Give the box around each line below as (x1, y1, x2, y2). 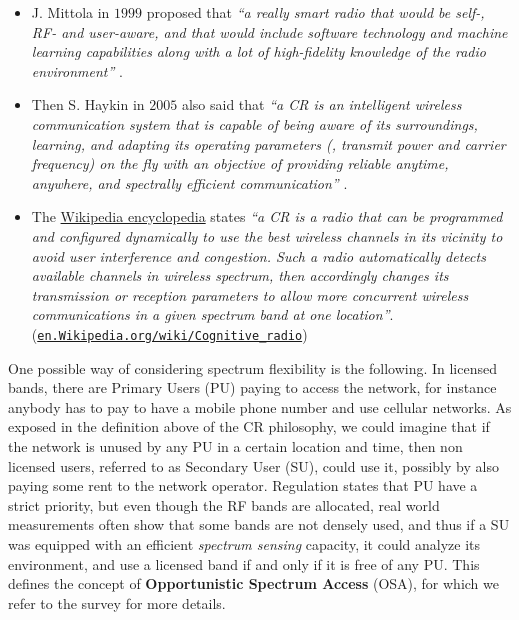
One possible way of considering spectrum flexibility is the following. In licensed (8, 357, 497, 378)
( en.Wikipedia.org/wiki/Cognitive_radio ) (31, 323, 308, 344)
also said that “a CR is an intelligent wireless (181, 94, 462, 115)
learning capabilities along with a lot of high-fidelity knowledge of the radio (31, 41, 486, 62)
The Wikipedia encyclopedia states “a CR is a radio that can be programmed (31, 206, 503, 227)
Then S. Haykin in (31, 94, 145, 115)
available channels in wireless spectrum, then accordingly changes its (31, 265, 449, 286)
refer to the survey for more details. (8, 592, 226, 613)
